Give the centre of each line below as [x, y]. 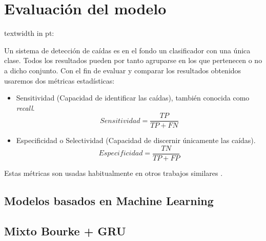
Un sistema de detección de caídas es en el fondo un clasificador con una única [127, 50]
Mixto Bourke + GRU [65, 230]
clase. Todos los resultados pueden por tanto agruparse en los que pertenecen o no [133, 60]
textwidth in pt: [29, 33]
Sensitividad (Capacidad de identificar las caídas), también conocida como [133, 98]
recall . [25, 107]
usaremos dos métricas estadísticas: [59, 80]
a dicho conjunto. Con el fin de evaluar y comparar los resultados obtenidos [123, 70]
